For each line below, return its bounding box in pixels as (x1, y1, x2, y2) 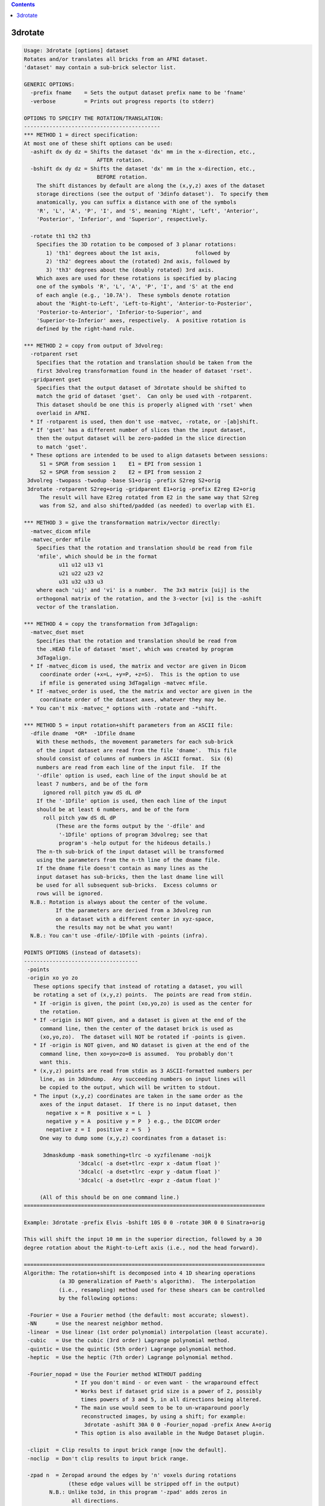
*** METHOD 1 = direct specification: (23, 131, 138, 139)
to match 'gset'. (36, 443, 88, 450)
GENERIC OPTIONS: (23, 81, 75, 87)
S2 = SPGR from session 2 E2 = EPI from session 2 (39, 469, 202, 475)
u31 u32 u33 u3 (58, 578, 104, 585)
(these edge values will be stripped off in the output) (68, 1480, 240, 1487)
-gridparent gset (30, 376, 81, 383)
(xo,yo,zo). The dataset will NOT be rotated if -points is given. (39, 1034, 246, 1040)
